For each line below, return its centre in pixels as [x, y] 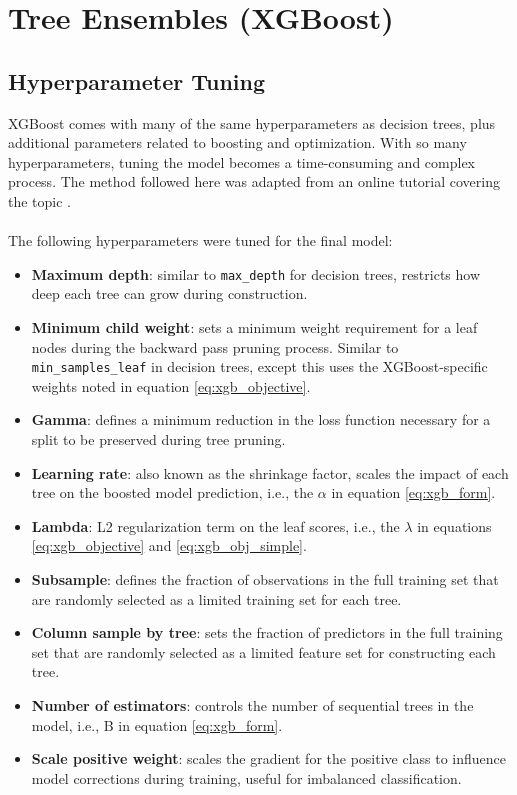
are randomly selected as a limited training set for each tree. [216, 598]
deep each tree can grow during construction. [169, 293]
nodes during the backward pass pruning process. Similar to [215, 346]
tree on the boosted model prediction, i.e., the [172, 492]
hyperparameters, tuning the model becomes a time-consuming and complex [241, 161]
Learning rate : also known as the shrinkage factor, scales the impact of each [270, 472]
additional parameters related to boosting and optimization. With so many [237, 142]
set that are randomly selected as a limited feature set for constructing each [263, 651]
